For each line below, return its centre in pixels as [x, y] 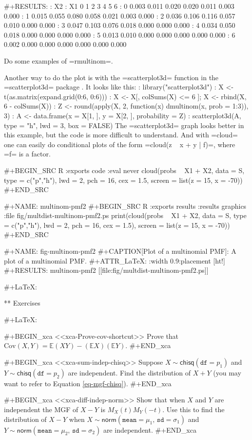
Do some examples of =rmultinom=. [58, 60]
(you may [227, 372]
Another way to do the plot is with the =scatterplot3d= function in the [111, 77]
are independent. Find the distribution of [129, 372]
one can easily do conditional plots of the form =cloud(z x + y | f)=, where [120, 144]
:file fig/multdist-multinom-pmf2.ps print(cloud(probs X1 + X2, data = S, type [125, 215]
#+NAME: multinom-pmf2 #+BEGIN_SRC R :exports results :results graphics [125, 206]
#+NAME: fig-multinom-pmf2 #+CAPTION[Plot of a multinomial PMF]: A [120, 251]
